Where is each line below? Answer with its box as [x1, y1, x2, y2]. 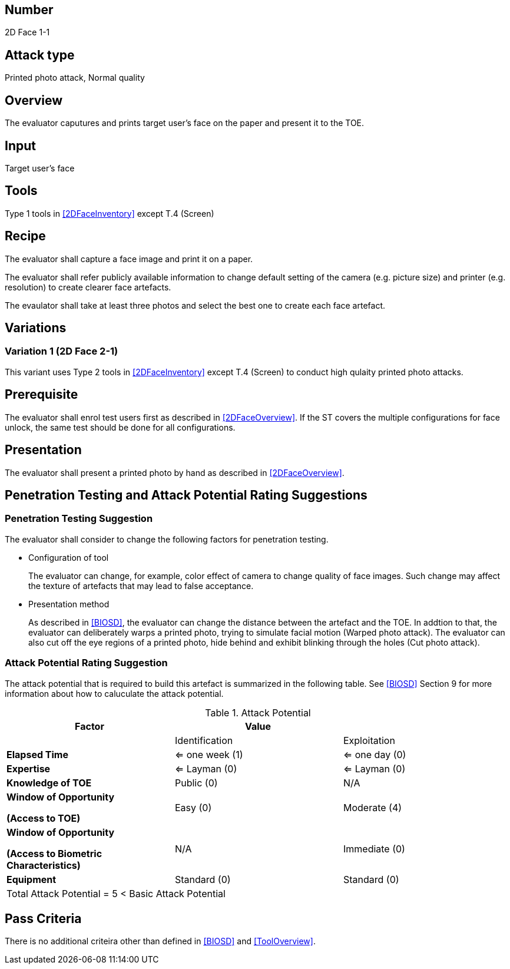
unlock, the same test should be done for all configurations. [5, 422, 236, 432]
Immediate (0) [343, 842, 405, 855]
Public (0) [174, 776, 218, 789]
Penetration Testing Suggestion [5, 512, 153, 525]
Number [5, 2, 54, 17]
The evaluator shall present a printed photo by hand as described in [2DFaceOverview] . [5, 467, 345, 478]
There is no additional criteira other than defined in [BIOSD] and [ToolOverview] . [5, 936, 316, 947]
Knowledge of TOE [6, 776, 92, 789]
